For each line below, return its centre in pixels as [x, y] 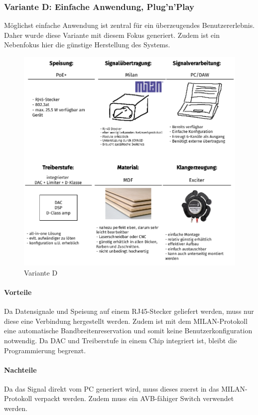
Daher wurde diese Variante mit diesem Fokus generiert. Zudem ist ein [112, 35]
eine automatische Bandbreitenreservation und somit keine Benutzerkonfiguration [128, 331]
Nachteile [20, 369]
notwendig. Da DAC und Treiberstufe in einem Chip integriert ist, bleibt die [121, 340]
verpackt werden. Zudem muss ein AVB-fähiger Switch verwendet [134, 398]
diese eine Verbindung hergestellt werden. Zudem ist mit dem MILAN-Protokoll [126, 321]
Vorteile [18, 292]
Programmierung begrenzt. [45, 350]
